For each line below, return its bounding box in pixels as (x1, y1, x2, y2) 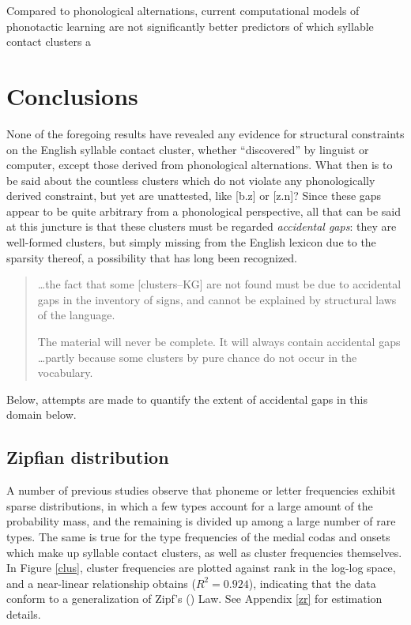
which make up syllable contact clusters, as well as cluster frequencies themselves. (6, 544, 402, 560)
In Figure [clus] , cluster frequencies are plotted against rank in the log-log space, (6, 559, 396, 576)
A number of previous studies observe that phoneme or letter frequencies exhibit (6, 482, 396, 499)
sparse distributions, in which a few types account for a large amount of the (6, 497, 373, 514)
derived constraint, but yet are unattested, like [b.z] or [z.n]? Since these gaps (6, 187, 382, 204)
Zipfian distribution (6, 445, 169, 469)
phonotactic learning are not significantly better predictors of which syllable (6, 17, 374, 34)
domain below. (6, 406, 77, 423)
